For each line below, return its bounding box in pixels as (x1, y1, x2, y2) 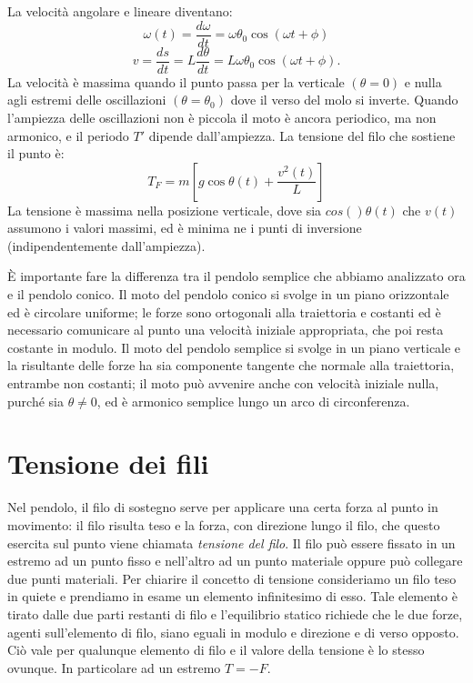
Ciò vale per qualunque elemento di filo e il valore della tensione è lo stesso (7, 640, 425, 659)
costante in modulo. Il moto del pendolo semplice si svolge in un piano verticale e (7, 337, 461, 357)
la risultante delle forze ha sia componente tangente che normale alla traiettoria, (7, 356, 455, 375)
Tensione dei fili (7, 445, 209, 482)
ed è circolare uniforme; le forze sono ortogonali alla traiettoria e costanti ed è (7, 302, 441, 321)
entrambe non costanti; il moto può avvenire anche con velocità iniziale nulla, (7, 374, 439, 393)
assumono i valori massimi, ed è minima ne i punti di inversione (7, 218, 362, 237)
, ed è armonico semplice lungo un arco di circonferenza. (96, 391, 410, 410)
